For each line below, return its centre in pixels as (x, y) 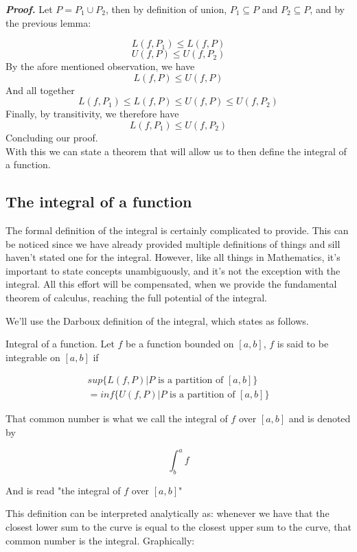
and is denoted (320, 418)
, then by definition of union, (166, 9)
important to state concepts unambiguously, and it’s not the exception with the (173, 270)
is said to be (303, 344)
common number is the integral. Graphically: (100, 540)
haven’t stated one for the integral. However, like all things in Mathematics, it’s (173, 257)
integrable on (33, 357)
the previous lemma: (48, 22)
